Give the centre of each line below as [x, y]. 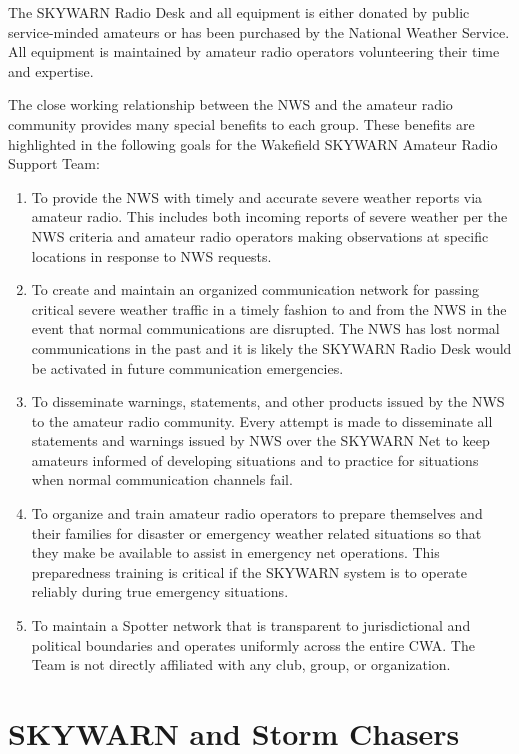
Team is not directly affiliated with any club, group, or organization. [241, 664]
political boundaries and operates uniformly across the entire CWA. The [253, 644]
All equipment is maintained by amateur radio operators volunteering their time [254, 51]
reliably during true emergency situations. [160, 591]
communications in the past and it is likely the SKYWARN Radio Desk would [271, 347]
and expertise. [51, 70]
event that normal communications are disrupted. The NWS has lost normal [265, 328]
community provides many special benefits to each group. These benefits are [241, 123]
